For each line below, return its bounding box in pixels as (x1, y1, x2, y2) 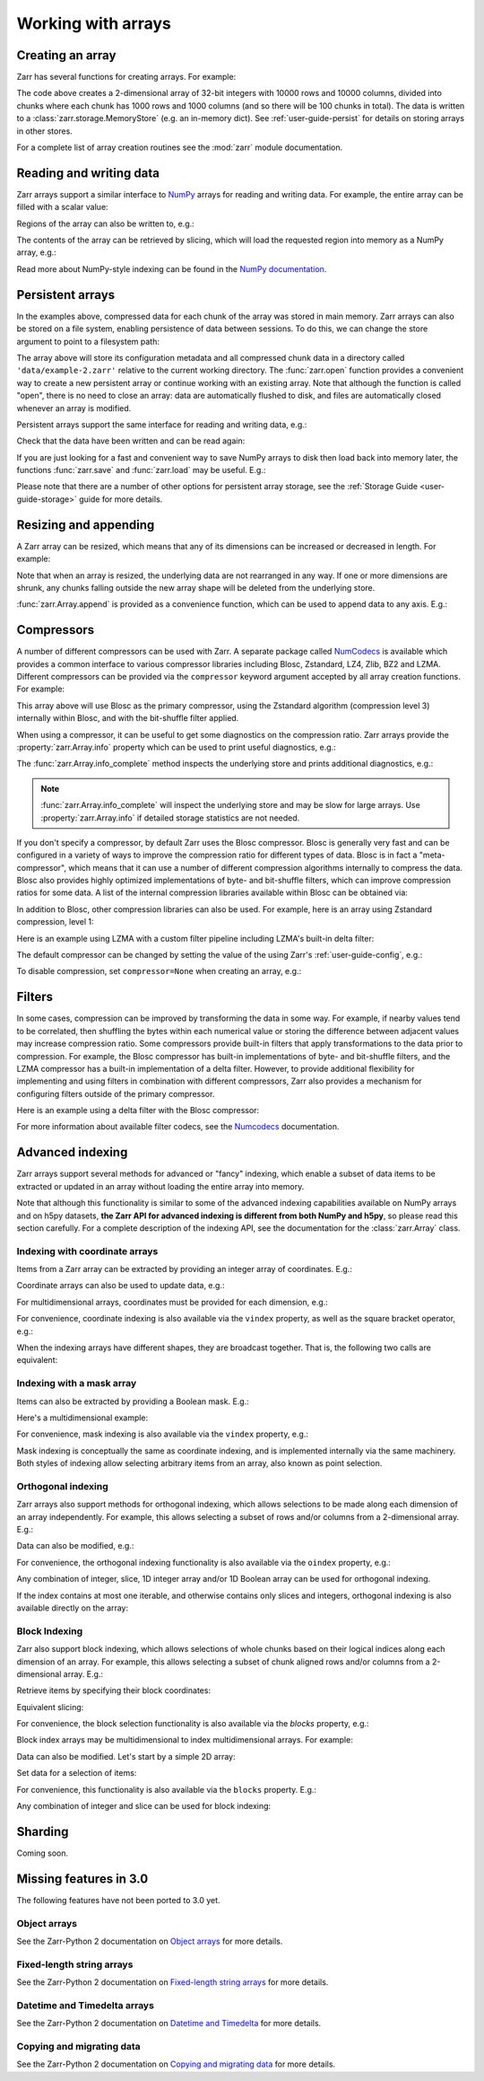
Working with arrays (16, 13, 172, 33)
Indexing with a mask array (16, 1377, 137, 1390)
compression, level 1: (16, 917, 94, 927)
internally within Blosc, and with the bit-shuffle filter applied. (16, 713, 239, 724)
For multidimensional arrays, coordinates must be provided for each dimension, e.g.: (16, 1296, 329, 1307)
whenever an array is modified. (16, 402, 132, 413)
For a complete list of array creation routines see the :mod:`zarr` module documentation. (16, 142, 343, 153)
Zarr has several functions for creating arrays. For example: (16, 72, 237, 83)
